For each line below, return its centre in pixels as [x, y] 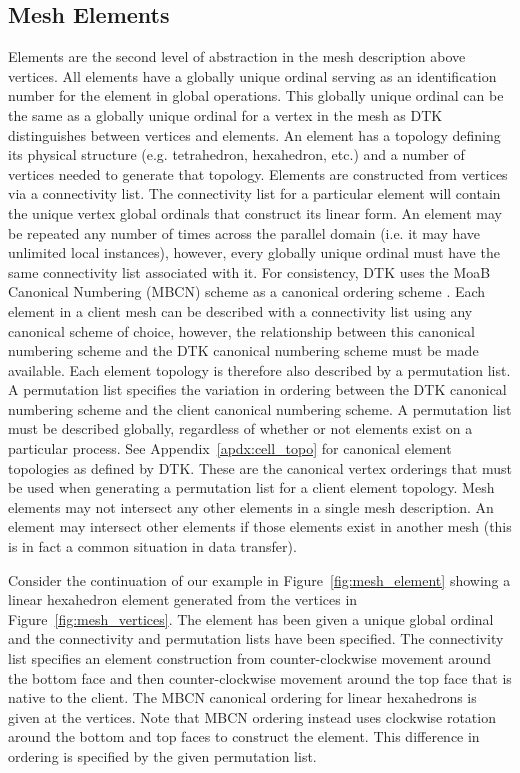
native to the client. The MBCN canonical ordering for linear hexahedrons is [242, 697]
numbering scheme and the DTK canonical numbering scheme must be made [243, 350]
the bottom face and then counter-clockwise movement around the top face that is [260, 677]
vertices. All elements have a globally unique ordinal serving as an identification [252, 75]
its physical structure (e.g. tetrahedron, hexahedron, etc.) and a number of [236, 154]
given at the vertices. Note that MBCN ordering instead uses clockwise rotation [252, 716]
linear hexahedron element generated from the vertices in [183, 599]
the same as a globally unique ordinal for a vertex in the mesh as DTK [225, 114]
